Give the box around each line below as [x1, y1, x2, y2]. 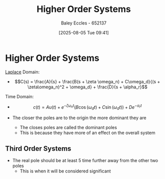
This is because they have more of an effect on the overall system [19, 130, 156, 136]
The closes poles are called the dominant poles [19, 125, 117, 131]
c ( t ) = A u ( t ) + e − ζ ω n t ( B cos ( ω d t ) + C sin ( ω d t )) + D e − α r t [33, 103, 142, 111]
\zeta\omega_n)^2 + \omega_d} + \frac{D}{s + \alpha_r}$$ [27, 84, 148, 90]
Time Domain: [5, 93, 34, 99]
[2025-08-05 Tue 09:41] [58, 29, 109, 35]
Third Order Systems [5, 144, 71, 153]
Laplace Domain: [5, 69, 40, 75]
